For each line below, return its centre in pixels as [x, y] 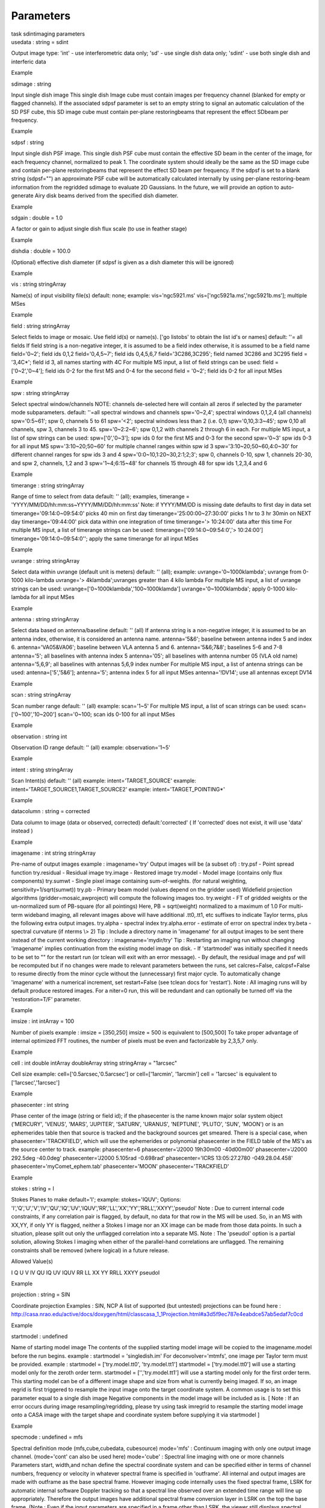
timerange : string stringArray [48, 485]
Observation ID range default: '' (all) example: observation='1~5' [91, 747]
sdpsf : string [28, 142]
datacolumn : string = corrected [51, 811]
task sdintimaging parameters [48, 34]
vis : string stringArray [39, 284]
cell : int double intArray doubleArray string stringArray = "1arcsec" [94, 1063]
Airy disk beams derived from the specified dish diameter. [107, 195]
